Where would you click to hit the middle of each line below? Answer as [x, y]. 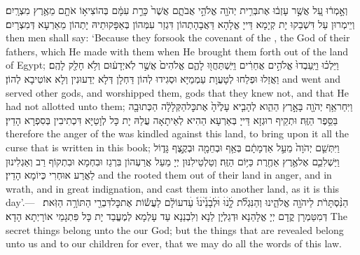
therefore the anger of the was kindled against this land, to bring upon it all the [178, 133]
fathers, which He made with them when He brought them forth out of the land [177, 51]
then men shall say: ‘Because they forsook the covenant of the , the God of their [178, 37]
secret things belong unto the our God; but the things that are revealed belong [175, 229]
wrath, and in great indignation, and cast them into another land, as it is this [173, 188]
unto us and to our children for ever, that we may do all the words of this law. [174, 243]
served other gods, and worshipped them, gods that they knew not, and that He [178, 92]
